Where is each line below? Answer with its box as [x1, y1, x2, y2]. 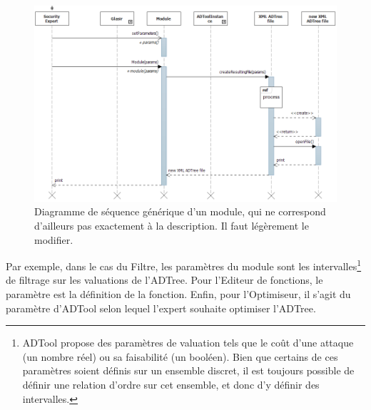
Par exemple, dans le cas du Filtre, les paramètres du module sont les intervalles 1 [6, 257, 362, 273]
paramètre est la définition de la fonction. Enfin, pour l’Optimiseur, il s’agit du [6, 287, 351, 302]
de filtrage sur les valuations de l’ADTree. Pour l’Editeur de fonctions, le [6, 272, 323, 287]
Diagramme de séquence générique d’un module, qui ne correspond [34, 204, 326, 219]
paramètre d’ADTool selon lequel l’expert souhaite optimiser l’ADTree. [6, 300, 316, 315]
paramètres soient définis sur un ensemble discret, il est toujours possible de [22, 363, 355, 378]
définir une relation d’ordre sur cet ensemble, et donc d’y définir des [22, 377, 320, 392]
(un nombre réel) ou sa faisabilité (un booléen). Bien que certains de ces [22, 349, 338, 364]
